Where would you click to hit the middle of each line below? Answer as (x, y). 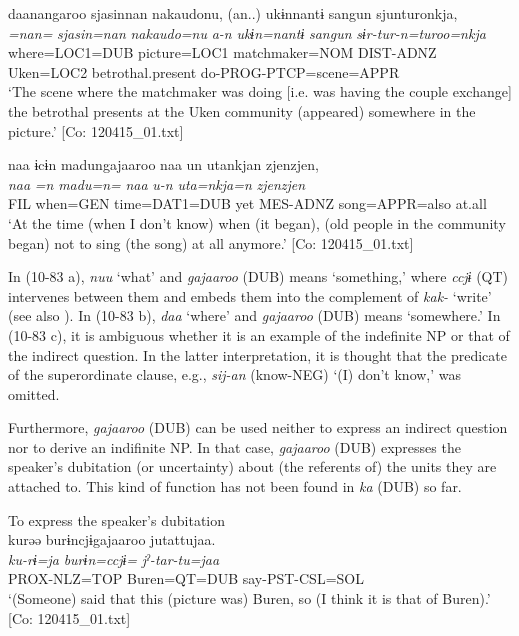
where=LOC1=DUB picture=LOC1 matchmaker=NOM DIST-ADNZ (222, 52)
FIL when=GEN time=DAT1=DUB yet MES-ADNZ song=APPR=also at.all (247, 203)
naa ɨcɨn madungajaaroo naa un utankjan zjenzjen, (163, 164)
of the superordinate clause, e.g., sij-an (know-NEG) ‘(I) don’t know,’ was (235, 374)
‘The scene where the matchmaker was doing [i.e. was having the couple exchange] (260, 91)
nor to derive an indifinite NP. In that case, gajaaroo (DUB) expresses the (234, 446)
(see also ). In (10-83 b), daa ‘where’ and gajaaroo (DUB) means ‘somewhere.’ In (254, 315)
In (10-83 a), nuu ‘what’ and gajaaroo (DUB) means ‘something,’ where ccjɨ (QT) (258, 276)
